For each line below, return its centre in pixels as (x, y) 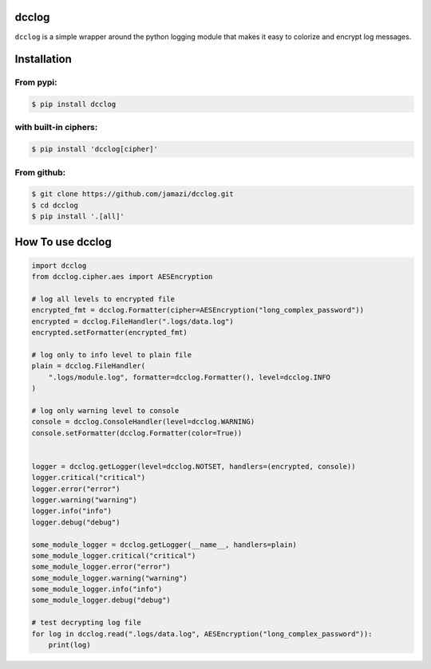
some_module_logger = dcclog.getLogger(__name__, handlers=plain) (164, 545)
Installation (43, 59)
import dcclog (59, 266)
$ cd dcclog (55, 205)
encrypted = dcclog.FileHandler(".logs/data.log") (133, 321)
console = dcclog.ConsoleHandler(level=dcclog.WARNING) (143, 422)
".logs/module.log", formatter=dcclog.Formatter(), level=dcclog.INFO (190, 377)
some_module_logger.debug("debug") (101, 600)
